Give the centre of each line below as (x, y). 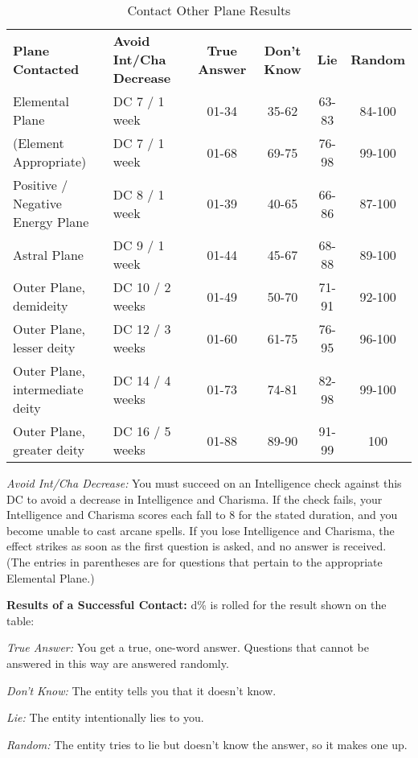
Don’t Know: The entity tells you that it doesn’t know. (141, 690)
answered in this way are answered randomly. (118, 663)
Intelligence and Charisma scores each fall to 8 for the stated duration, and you (202, 515)
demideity (41, 305)
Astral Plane (48, 254)
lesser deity (44, 347)
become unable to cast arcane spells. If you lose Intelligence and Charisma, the (201, 530)
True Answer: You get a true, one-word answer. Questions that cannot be (188, 647)
